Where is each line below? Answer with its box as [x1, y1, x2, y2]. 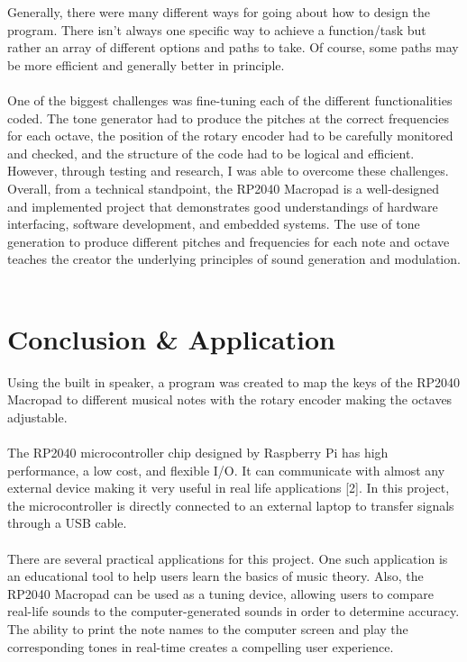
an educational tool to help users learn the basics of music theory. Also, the [7, 567, 424, 585]
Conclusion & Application [7, 320, 335, 357]
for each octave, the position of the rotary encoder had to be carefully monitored [7, 126, 453, 145]
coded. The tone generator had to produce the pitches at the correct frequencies [7, 108, 449, 127]
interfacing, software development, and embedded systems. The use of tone [7, 214, 420, 233]
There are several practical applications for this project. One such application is [7, 549, 448, 567]
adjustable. [7, 407, 68, 426]
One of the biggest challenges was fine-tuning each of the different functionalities [7, 90, 453, 109]
